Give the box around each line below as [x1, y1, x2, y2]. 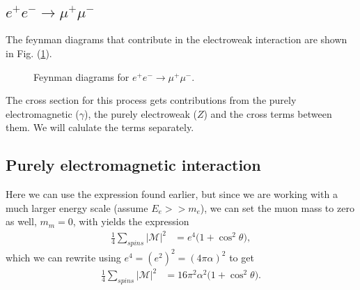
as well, [6, 214, 37, 229]
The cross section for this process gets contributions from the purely [6, 93, 297, 107]
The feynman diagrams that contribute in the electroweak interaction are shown [6, 32, 347, 47]
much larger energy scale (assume [6, 200, 148, 215]
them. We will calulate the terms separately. [6, 120, 194, 135]
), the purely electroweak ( [84, 106, 197, 121]
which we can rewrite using [6, 250, 121, 264]
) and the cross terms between [203, 106, 332, 121]
